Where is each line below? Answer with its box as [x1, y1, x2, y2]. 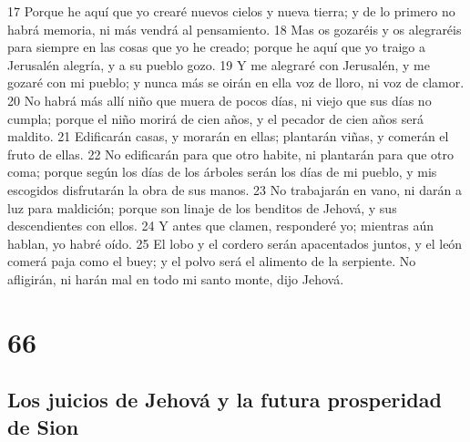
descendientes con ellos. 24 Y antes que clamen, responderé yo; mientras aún [7, 216, 434, 235]
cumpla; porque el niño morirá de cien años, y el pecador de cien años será [7, 108, 424, 128]
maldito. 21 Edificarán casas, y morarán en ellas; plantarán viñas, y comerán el [7, 127, 449, 146]
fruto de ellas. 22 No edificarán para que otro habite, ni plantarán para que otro [7, 144, 455, 163]
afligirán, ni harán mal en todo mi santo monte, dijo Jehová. [7, 269, 344, 288]
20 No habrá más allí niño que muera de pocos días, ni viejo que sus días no [7, 90, 432, 109]
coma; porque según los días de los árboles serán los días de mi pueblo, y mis [7, 162, 437, 181]
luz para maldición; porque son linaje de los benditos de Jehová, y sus [7, 198, 397, 217]
